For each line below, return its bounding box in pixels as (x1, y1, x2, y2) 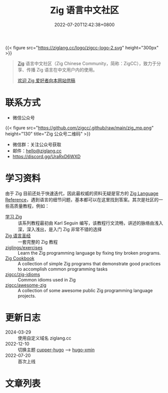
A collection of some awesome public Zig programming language (18, 287, 153, 293)
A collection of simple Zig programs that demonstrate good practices (18, 260, 161, 266)
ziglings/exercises (5, 244, 43, 250)
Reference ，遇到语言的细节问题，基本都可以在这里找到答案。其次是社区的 (5, 196, 159, 202)
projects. (18, 293, 36, 299)
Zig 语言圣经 (5, 233, 31, 239)
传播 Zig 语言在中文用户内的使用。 (26, 67, 98, 73)
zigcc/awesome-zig (5, 282, 47, 288)
